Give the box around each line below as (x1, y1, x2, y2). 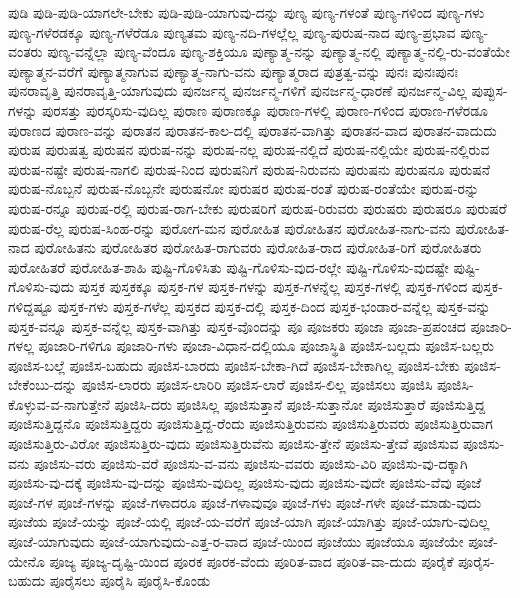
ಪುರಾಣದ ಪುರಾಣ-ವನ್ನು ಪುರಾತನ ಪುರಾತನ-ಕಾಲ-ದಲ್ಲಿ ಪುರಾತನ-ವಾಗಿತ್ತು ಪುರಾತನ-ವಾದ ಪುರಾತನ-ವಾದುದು (8, 119, 497, 140)
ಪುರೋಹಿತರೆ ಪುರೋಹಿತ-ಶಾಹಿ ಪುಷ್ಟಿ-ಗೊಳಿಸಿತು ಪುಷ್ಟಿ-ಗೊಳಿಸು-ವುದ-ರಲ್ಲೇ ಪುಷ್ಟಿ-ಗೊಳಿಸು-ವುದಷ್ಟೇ (8, 256, 449, 277)
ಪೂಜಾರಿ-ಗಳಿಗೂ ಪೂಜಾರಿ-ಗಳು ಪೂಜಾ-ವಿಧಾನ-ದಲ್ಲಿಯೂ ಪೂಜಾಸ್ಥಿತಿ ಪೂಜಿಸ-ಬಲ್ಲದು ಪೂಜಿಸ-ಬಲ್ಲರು (38, 335, 494, 356)
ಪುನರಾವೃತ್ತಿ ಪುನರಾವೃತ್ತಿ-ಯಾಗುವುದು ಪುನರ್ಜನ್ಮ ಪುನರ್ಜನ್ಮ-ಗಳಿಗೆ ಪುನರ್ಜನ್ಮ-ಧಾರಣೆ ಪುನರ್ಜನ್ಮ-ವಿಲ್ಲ (8, 80, 467, 101)
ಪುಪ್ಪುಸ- (471, 80, 508, 101)
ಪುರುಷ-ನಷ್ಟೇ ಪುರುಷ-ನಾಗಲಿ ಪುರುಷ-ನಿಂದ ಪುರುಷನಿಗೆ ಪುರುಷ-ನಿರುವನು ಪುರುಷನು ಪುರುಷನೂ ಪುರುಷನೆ (8, 158, 491, 179)
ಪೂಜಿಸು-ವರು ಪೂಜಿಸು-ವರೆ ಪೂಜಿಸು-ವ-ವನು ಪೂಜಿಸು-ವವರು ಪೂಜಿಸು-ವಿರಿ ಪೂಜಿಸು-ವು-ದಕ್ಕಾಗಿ (33, 452, 468, 473)
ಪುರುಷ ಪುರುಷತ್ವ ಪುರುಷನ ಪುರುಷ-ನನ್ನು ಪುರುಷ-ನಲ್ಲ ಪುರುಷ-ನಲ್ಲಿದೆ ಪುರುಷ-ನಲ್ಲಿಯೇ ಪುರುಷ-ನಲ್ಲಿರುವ (8, 139, 490, 160)
